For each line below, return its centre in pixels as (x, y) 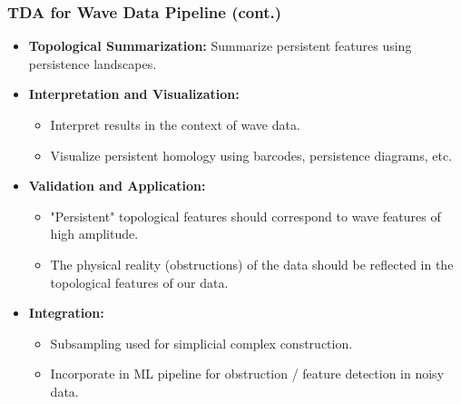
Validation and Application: (117, 186)
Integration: (66, 313)
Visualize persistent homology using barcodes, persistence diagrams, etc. (251, 155)
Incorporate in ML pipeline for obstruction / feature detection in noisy (247, 374)
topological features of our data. (139, 282)
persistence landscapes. (93, 63)
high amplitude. (94, 234)
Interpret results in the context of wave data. (175, 124)
